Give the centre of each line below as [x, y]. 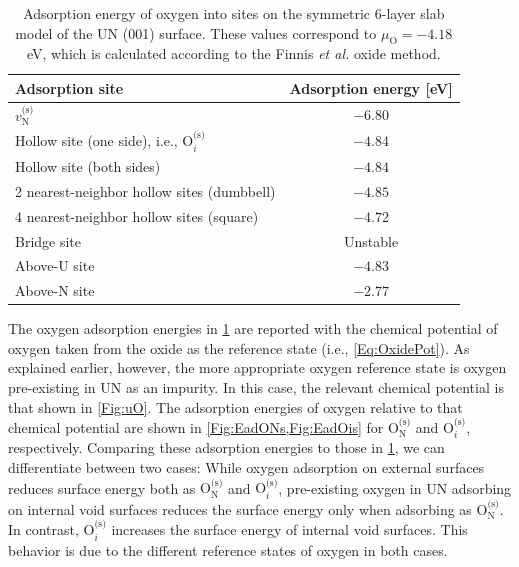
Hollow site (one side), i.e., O [104, 140]
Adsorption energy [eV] [371, 87]
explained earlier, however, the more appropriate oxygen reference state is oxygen [257, 367]
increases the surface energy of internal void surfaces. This [289, 529]
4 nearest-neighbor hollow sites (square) [137, 215]
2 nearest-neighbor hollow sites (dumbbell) [145, 190]
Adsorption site [69, 87]
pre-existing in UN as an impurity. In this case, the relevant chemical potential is [256, 387]
